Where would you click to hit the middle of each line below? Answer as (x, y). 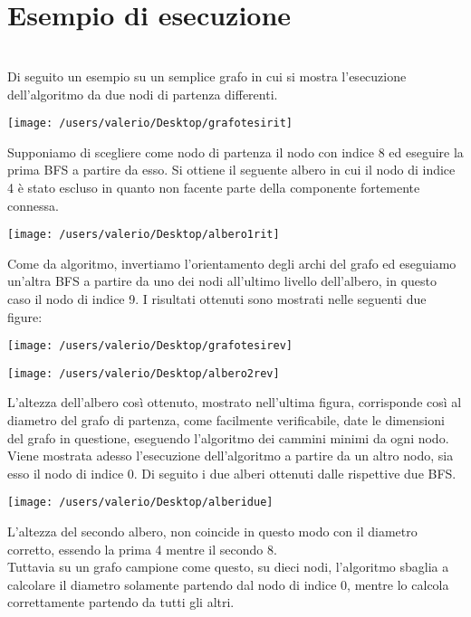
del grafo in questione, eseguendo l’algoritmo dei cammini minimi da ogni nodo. (228, 437)
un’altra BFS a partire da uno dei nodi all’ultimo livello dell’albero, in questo (222, 281)
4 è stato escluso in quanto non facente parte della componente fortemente (214, 187)
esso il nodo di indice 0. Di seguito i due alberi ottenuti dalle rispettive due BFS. (232, 473)
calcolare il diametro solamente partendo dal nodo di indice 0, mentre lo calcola (228, 584)
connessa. (33, 205)
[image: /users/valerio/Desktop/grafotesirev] (150, 346)
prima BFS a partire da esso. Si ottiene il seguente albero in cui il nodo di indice (231, 170)
